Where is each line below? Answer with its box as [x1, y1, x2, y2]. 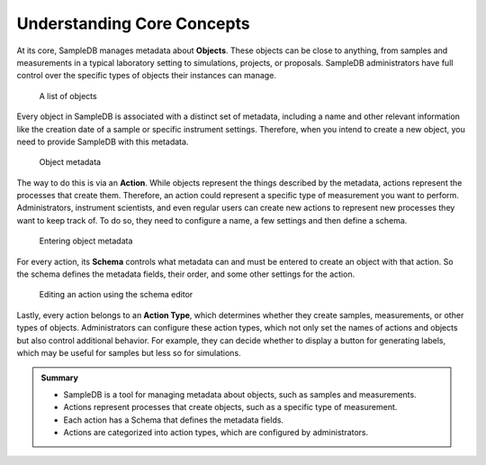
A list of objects [39, 90, 98, 101]
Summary [40, 372, 78, 383]
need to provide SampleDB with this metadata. [16, 136, 189, 147]
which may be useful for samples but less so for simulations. [16, 347, 242, 358]
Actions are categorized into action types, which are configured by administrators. [63, 426, 369, 437]
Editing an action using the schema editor [39, 289, 193, 300]
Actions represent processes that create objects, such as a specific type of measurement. [63, 402, 398, 413]
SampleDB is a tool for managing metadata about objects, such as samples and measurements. [63, 388, 418, 400]
